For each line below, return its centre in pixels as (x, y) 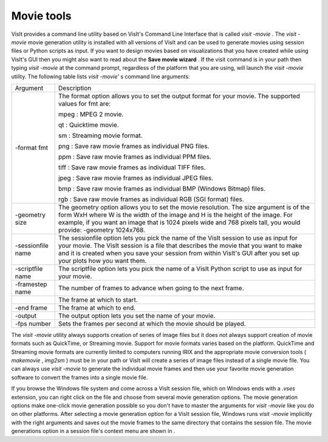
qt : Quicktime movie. (88, 124)
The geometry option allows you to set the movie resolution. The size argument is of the (184, 207)
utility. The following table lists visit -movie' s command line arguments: (101, 76)
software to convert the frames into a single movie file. (80, 377)
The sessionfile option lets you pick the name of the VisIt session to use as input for (178, 238)
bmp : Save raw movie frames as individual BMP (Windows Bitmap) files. (162, 188)
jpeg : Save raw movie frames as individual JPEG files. (136, 178)
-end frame (31, 308)
